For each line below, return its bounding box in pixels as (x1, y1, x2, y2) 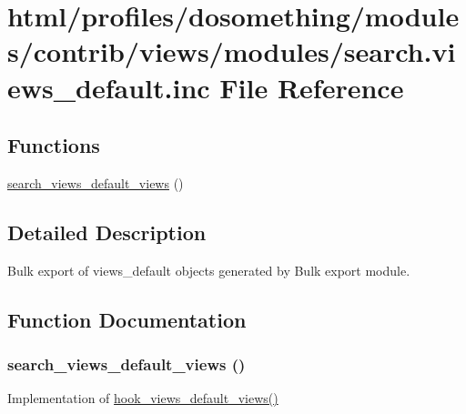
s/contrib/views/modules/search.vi (7, 33, 456, 70)
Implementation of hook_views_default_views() (7, 389, 279, 408)
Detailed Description (7, 217, 207, 246)
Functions (7, 131, 100, 159)
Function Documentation (7, 305, 247, 333)
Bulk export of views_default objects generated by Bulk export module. (7, 260, 410, 279)
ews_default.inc (7, 68, 210, 106)
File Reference (219, 68, 404, 106)
